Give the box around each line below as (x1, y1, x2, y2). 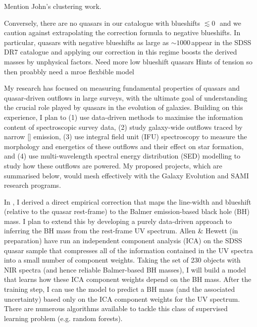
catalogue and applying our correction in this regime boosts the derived (20, 47, 237, 57)
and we (219, 17, 241, 28)
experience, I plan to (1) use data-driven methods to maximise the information (4, 111, 243, 122)
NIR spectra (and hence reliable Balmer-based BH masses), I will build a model (4, 264, 246, 274)
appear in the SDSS (191, 37, 252, 47)
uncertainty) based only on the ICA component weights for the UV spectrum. (4, 293, 240, 304)
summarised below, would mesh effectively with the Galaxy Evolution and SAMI (4, 170, 249, 180)
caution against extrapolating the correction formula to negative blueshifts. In (4, 27, 241, 38)
